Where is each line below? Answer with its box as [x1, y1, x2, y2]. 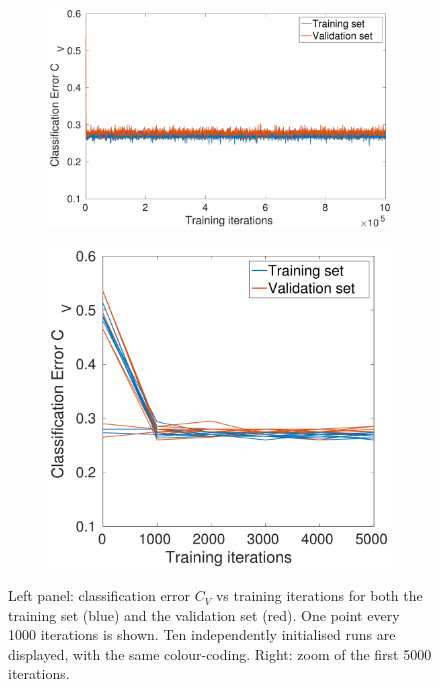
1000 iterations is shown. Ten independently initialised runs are [8, 624, 396, 645]
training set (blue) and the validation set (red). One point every [8, 604, 400, 625]
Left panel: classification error [8, 585, 191, 606]
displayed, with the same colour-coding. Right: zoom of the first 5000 [8, 643, 432, 664]
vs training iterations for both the [215, 585, 423, 606]
